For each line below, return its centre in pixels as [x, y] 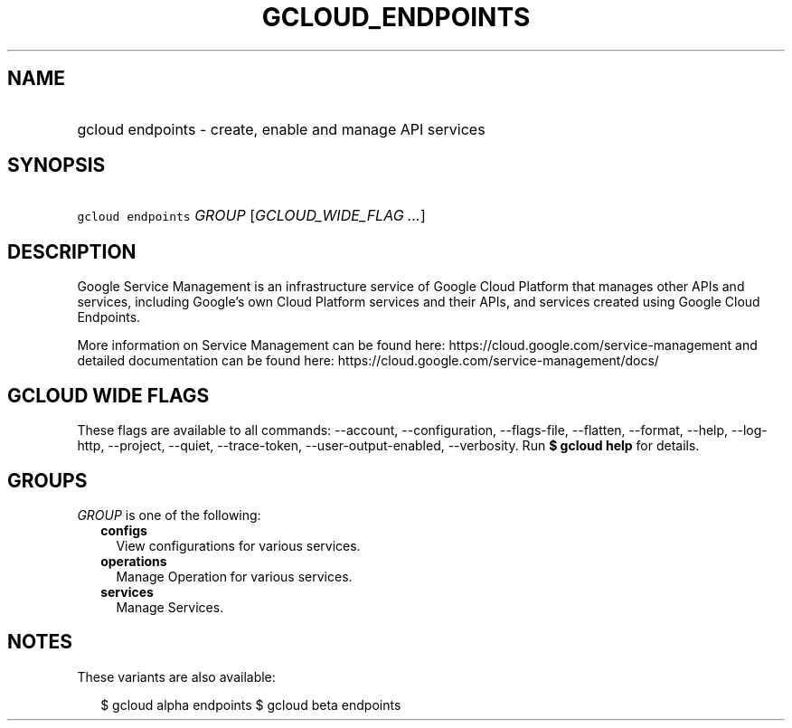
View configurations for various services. [238, 545]
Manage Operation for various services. [234, 576]
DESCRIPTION [72, 251]
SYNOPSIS [57, 165]
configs [124, 530]
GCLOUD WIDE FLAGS [108, 395]
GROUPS [47, 480]
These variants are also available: [176, 676]
